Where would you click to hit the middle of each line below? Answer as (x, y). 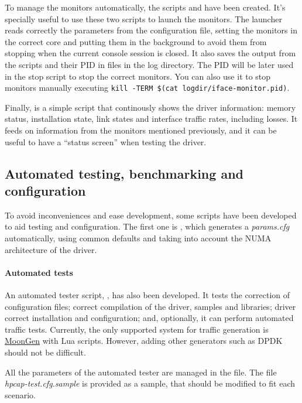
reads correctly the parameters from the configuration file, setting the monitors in (151, 30)
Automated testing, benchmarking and (124, 173)
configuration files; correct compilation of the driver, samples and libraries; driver (150, 306)
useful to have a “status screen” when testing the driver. (106, 141)
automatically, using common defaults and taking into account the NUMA (138, 238)
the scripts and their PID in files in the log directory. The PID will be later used (149, 64)
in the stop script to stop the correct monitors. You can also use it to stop (138, 76)
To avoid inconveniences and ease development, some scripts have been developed (151, 215)
